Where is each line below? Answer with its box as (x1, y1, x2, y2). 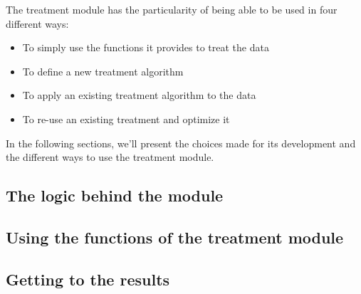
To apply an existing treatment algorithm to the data (22, 88, 256, 103)
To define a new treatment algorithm (22, 63, 184, 78)
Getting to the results (6, 268, 170, 290)
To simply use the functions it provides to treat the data (22, 40, 269, 55)
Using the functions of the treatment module (6, 226, 344, 248)
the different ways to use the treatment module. (6, 149, 214, 164)
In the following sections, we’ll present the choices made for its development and (6, 135, 356, 150)
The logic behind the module (6, 184, 224, 206)
